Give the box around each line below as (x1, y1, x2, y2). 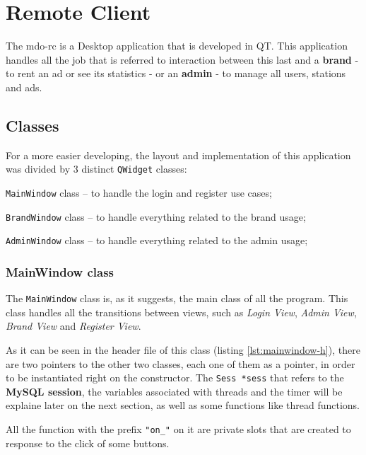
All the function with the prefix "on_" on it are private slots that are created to (6, 422, 351, 437)
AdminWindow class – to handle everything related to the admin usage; (6, 233, 308, 248)
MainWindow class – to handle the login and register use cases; (6, 185, 272, 200)
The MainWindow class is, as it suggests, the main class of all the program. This (6, 291, 348, 306)
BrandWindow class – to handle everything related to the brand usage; (6, 209, 306, 224)
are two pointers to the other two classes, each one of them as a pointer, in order (6, 356, 355, 371)
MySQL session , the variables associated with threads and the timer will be (6, 384, 343, 398)
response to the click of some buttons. (6, 435, 170, 450)
